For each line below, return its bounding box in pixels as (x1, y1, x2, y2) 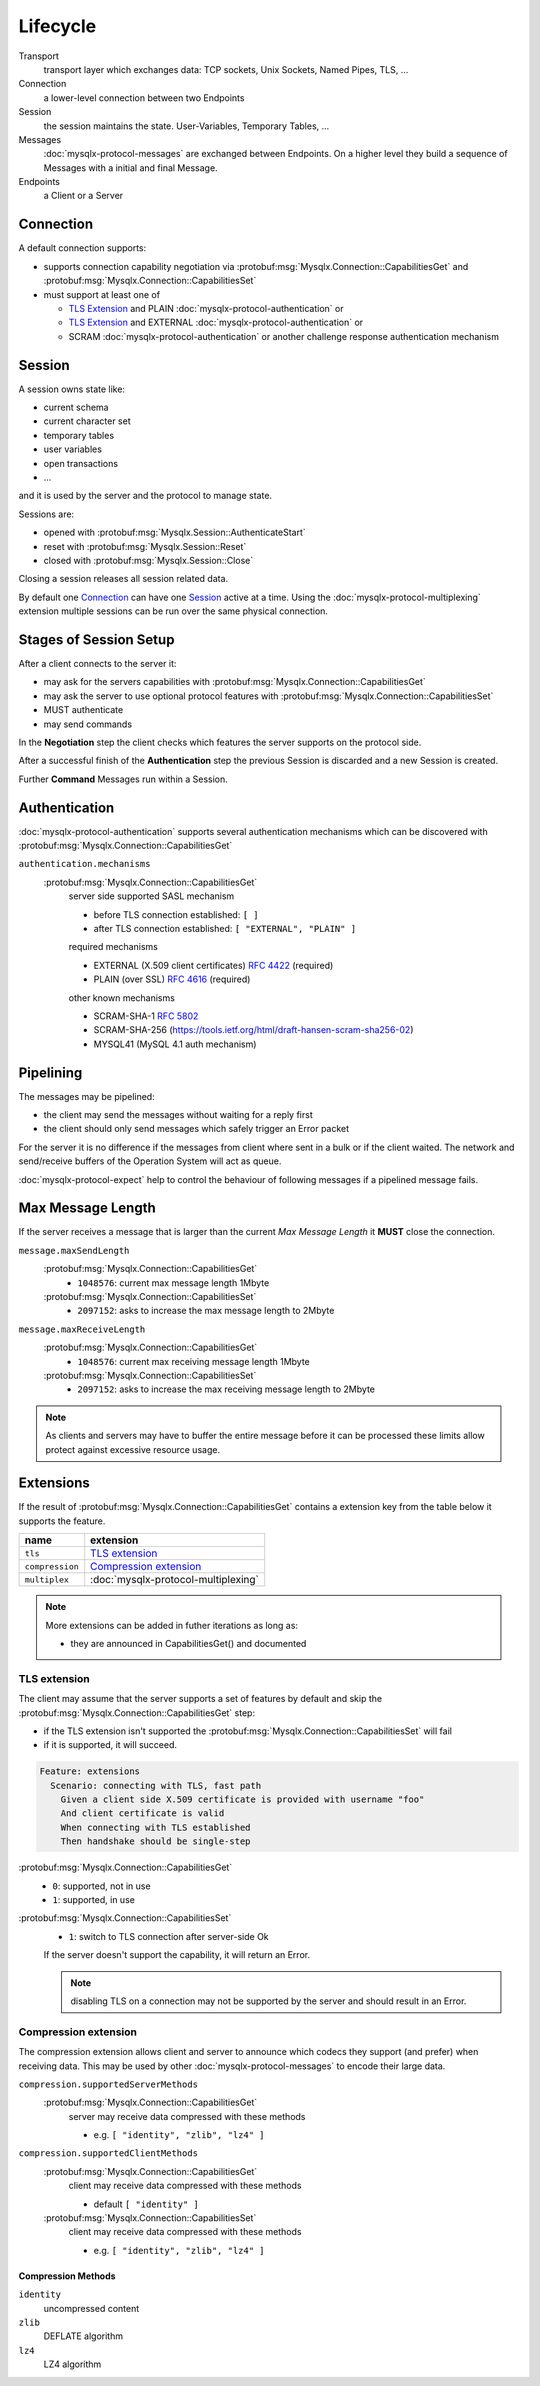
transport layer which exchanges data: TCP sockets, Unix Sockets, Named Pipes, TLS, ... (43, 63, 409, 75)
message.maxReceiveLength (18, 1323, 146, 1335)
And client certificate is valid (60, 1808, 225, 1819)
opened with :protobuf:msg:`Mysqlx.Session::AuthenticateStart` (43, 526, 306, 539)
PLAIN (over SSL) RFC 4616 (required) (93, 973, 251, 985)
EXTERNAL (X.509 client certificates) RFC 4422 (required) (93, 959, 334, 971)
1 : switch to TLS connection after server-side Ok (68, 1930, 269, 1942)
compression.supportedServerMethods (18, 2078, 199, 2090)
